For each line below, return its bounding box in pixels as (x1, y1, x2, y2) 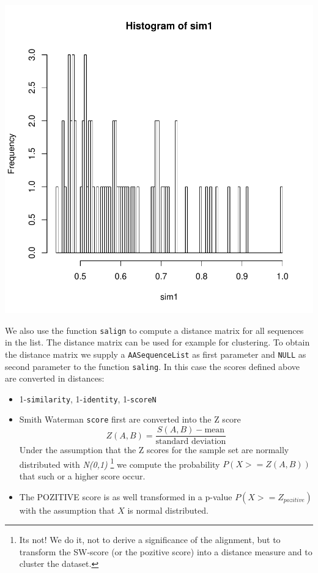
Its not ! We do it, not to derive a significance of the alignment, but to (19, 533, 281, 546)
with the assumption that (19, 503, 115, 516)
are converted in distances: (5, 372, 105, 385)
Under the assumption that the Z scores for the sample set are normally (19, 443, 289, 456)
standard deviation (155, 437, 226, 446)
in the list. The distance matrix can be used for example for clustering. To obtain (5, 336, 310, 349)
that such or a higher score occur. (19, 469, 146, 482)
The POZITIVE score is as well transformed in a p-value (19, 490, 232, 503)
